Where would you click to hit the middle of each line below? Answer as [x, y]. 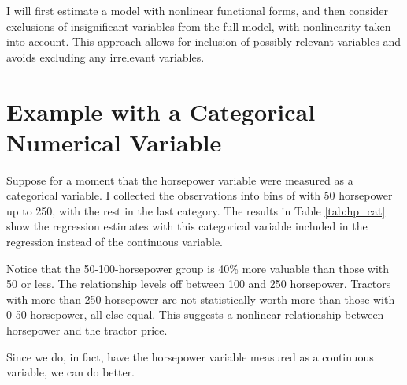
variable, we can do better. [71, 372]
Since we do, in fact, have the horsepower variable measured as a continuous [190, 356]
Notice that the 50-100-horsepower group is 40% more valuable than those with [198, 268]
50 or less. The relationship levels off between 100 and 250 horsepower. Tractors [199, 284]
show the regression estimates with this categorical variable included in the [187, 226]
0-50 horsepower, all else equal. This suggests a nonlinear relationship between [195, 314]
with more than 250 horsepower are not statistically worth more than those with [201, 299]
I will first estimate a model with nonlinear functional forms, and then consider [198, 10]
